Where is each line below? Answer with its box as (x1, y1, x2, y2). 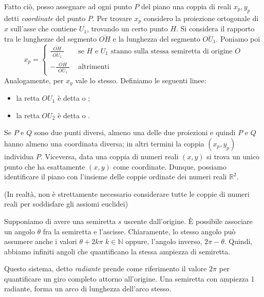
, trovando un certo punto (87, 23, 168, 34)
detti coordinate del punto (4, 12, 86, 23)
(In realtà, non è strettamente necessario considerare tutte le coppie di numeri (4, 188, 250, 199)
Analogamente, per (4, 75, 64, 85)
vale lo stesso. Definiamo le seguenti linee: (75, 75, 206, 85)
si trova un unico (206, 151, 260, 161)
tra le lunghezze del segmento (4, 33, 97, 44)
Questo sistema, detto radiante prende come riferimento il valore (4, 263, 207, 274)
